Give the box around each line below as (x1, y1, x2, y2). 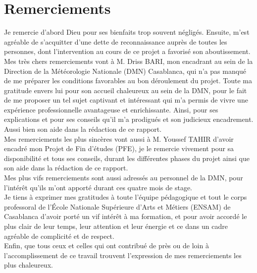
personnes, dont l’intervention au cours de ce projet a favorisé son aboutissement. (4, 46, 251, 56)
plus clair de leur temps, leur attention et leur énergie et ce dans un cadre (4, 221, 228, 231)
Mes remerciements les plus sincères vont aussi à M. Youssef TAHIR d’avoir (4, 133, 234, 144)
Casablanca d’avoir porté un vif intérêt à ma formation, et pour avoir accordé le (4, 211, 247, 221)
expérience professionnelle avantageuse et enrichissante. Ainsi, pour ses (4, 104, 218, 114)
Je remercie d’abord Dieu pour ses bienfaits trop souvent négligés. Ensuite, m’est (4, 27, 250, 37)
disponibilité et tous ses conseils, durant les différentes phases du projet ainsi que (4, 153, 250, 163)
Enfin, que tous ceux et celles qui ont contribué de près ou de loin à (4, 240, 209, 251)
